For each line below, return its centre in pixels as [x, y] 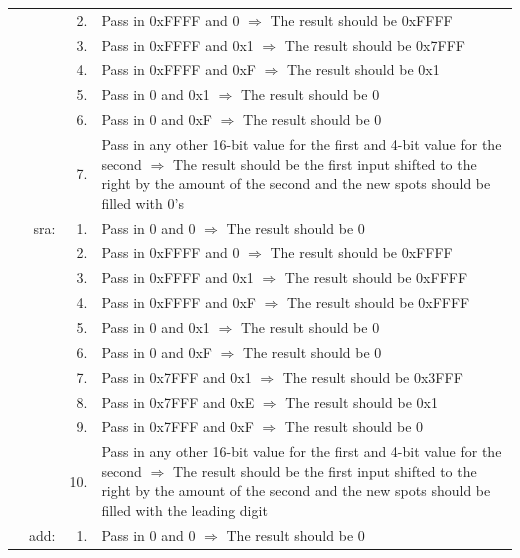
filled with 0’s [142, 202]
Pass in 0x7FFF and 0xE [178, 401]
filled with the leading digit [184, 509]
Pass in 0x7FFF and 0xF [177, 426]
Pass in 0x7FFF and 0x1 [176, 376]
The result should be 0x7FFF [374, 44]
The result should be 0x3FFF [372, 376]
